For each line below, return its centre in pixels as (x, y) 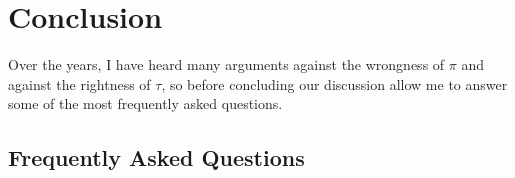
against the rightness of (79, 83)
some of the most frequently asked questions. (145, 103)
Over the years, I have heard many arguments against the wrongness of (226, 64)
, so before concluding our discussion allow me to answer (334, 83)
